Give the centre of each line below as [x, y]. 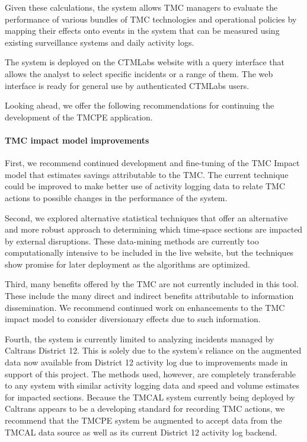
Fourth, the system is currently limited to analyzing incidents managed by [140, 338]
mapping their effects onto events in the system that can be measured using [142, 31]
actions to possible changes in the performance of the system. [116, 197]
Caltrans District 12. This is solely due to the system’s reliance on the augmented [153, 350]
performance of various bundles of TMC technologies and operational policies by [151, 19]
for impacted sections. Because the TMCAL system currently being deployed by [150, 397]
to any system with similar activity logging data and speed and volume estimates [152, 385]
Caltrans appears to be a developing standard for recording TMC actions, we [145, 408]
